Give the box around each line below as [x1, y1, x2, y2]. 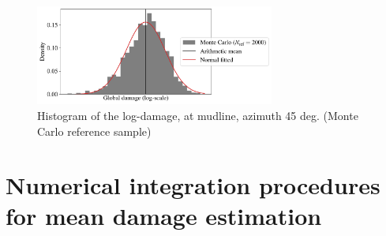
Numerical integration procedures [6, 169, 380, 201]
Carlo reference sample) [37, 122, 152, 139]
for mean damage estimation [6, 200, 322, 232]
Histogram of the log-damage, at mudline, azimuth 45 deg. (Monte [37, 107, 358, 123]
